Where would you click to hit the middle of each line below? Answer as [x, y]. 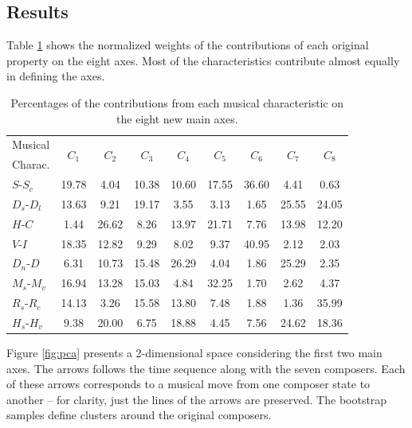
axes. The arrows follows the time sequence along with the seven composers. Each [206, 368]
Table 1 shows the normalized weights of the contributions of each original [188, 45]
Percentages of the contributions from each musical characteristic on [177, 102]
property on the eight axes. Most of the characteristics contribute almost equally [203, 60]
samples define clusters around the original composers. [139, 415]
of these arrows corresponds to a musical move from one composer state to [188, 384]
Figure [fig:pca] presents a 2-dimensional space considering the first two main [194, 353]
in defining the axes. [56, 76]
